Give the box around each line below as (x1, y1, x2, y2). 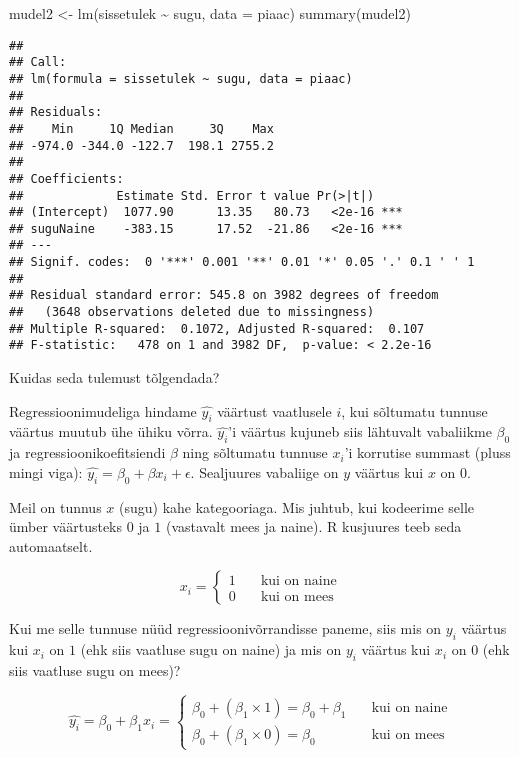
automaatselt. (9, 535, 93, 556)
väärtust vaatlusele (217, 400, 332, 421)
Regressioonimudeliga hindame (9, 400, 197, 421)
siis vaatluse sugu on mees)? (9, 660, 181, 681)
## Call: (9, 55, 67, 70)
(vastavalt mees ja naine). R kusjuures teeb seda (165, 516, 462, 537)
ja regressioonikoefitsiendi (9, 442, 166, 463)
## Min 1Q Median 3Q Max (9, 121, 274, 136)
